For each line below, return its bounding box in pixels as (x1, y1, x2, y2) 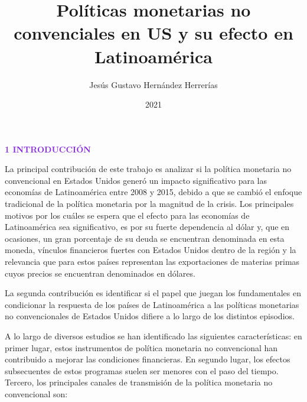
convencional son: (5, 387, 68, 400)
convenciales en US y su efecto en (14, 21, 293, 45)
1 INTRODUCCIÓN (5, 142, 91, 155)
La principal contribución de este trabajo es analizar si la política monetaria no (5, 163, 292, 175)
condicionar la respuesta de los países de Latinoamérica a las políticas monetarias (5, 298, 299, 310)
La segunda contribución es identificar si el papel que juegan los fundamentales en (5, 287, 301, 299)
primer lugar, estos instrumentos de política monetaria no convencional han (5, 341, 278, 354)
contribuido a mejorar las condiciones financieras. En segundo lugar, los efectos (5, 353, 290, 365)
